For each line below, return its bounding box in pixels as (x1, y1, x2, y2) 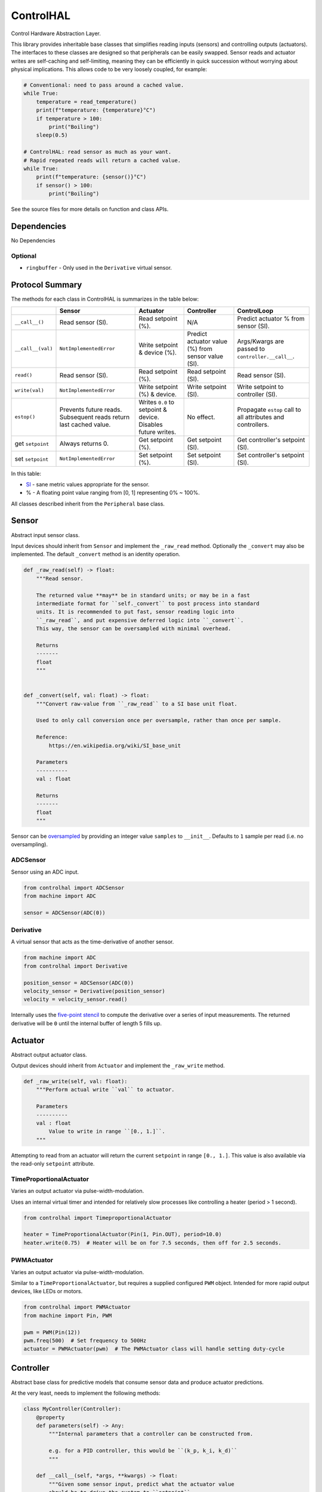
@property (36, 1414, 65, 1420)
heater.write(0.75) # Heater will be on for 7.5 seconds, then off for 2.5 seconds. (23, 1239, 281, 1246)
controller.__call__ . (237, 352, 295, 360)
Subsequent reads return (59, 412, 130, 421)
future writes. (138, 427, 177, 436)
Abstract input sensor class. (11, 531, 80, 538)
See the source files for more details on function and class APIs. (11, 206, 169, 213)
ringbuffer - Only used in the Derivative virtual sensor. (26, 264, 172, 272)
